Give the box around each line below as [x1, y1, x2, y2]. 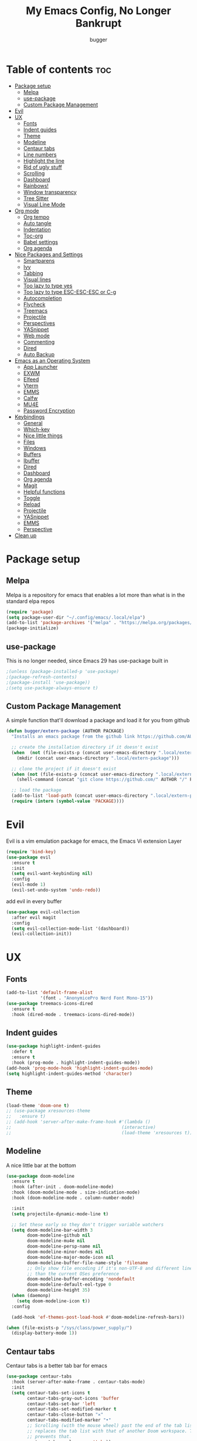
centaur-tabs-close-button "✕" [27, 1412, 104, 1417]
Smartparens [23, 257, 55, 264]
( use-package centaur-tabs [6, 1373, 72, 1379]
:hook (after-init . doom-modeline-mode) [11, 1184, 114, 1190]
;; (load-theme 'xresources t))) [6, 1130, 195, 1135]
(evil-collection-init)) [11, 931, 72, 937]
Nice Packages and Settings [14, 251, 83, 258]
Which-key [23, 425, 50, 433]
